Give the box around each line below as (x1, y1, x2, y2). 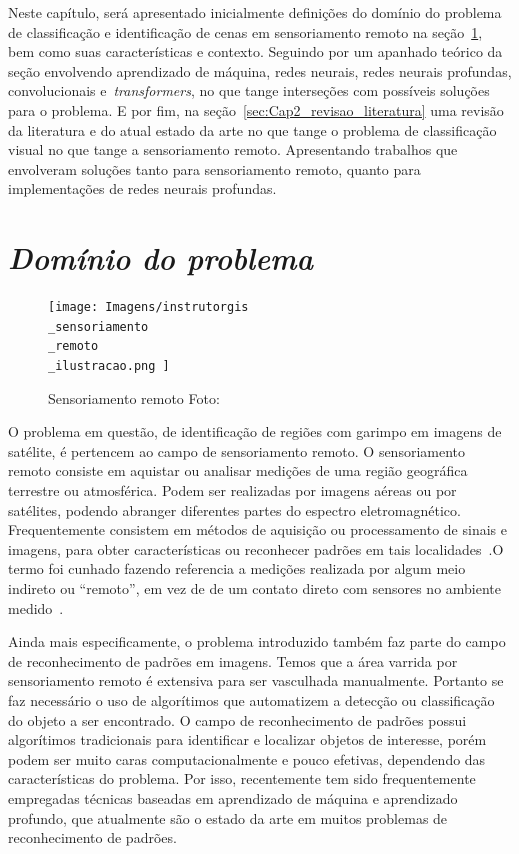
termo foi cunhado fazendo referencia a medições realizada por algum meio (8, 558, 466, 579)
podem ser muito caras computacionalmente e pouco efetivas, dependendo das (8, 748, 486, 769)
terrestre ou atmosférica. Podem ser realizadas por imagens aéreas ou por (8, 480, 457, 501)
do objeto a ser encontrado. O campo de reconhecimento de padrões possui (8, 709, 467, 730)
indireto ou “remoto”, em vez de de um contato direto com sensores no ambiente (8, 578, 502, 599)
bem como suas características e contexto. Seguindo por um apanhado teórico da (8, 41, 503, 62)
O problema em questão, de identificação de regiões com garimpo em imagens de (8, 421, 502, 442)
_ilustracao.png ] (48, 359, 170, 374)
